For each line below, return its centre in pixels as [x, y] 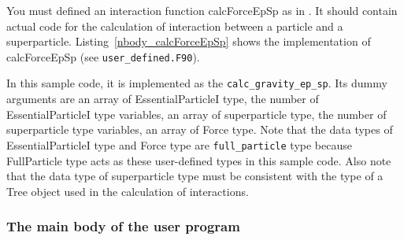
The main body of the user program [123, 226]
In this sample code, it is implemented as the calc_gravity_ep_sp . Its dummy [197, 83]
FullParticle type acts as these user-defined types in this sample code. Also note [199, 160]
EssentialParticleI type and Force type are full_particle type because [179, 144]
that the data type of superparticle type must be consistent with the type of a [195, 176]
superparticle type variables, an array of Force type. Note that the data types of [200, 129]
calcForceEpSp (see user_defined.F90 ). [103, 56]
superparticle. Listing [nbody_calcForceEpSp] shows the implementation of [189, 41]
